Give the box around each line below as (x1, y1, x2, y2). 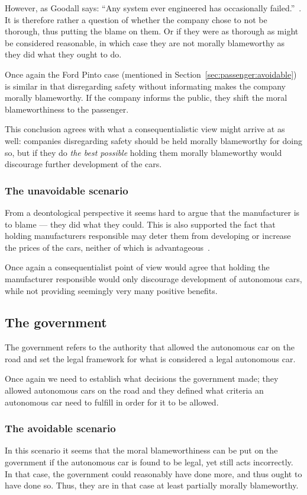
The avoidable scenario (5, 421, 116, 436)
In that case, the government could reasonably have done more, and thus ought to (5, 467, 302, 480)
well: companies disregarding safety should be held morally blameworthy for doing (5, 134, 302, 146)
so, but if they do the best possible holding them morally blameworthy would (5, 146, 282, 158)
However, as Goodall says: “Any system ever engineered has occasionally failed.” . (5, 2, 302, 14)
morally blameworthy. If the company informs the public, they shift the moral (5, 91, 287, 104)
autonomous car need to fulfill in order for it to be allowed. (5, 395, 219, 408)
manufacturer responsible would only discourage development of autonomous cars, (5, 272, 302, 285)
